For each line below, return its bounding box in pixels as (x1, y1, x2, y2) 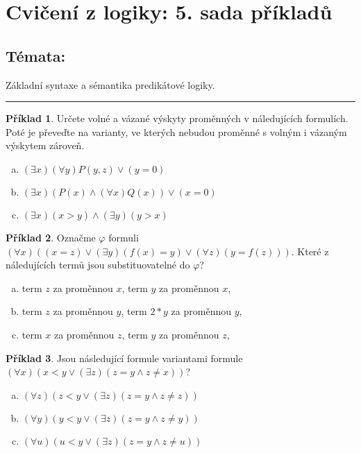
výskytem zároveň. (6, 138, 85, 153)
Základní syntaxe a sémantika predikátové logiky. (6, 77, 215, 92)
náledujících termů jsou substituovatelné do (6, 257, 190, 272)
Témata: (6, 44, 66, 66)
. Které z (291, 243, 329, 258)
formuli (108, 230, 139, 244)
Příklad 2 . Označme (6, 230, 96, 244)
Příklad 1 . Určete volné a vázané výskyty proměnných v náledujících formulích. (6, 111, 349, 126)
